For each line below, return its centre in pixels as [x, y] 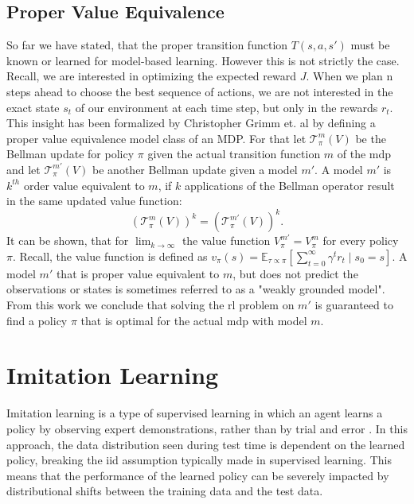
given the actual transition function [234, 154]
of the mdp [364, 154]
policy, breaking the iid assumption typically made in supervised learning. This [199, 460]
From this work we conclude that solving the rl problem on [150, 305]
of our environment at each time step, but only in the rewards [227, 107]
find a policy [37, 320]
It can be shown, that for [68, 240]
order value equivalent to [84, 185]
